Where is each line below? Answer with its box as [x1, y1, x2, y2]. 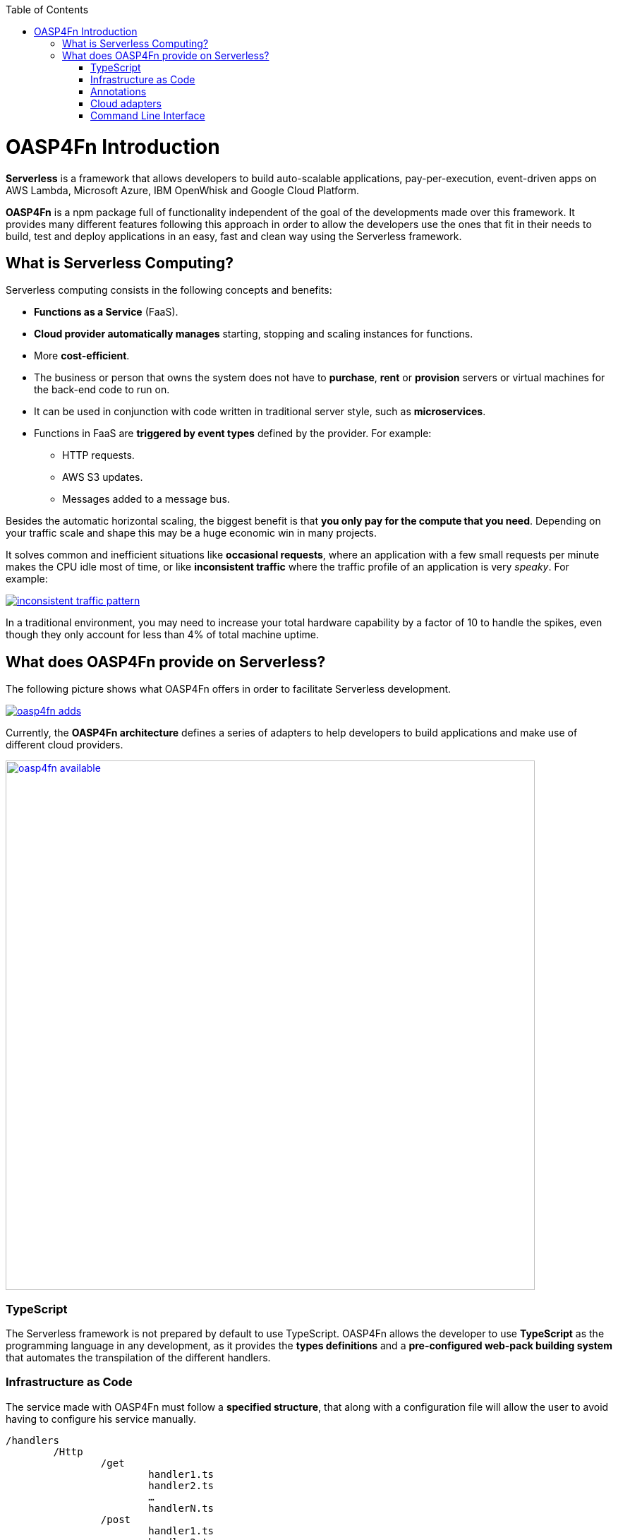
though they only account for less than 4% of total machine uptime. [6, 628, 320, 641]
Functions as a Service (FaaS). [34, 306, 178, 318]
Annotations [90, 85, 147, 97]
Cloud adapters [90, 97, 162, 109]
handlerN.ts [148, 1502, 214, 1514]
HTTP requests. [62, 449, 135, 462]
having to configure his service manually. [6, 1412, 197, 1425]
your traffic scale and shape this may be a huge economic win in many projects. [6, 527, 377, 539]
